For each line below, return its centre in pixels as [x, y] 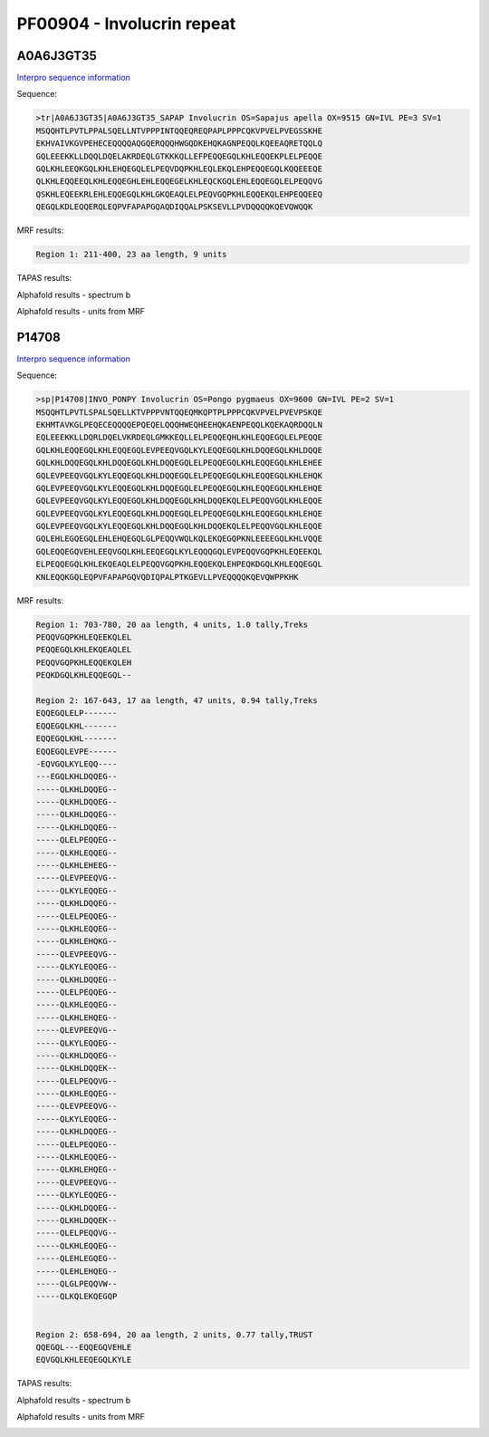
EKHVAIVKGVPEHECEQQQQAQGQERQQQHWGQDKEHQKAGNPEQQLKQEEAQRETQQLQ [179, 144]
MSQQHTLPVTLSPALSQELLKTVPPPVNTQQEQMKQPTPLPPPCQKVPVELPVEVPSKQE [179, 412]
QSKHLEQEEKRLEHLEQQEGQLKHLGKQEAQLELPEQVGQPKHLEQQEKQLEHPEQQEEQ [179, 194]
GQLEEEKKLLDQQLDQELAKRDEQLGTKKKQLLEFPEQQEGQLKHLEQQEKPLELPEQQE [179, 156]
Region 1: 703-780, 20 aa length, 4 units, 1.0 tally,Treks [172, 624]
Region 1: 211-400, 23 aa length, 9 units [131, 255]
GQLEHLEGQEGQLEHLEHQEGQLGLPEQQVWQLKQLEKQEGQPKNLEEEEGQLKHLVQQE [179, 539]
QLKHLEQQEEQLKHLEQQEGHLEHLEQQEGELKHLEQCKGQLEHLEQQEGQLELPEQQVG [179, 182]
